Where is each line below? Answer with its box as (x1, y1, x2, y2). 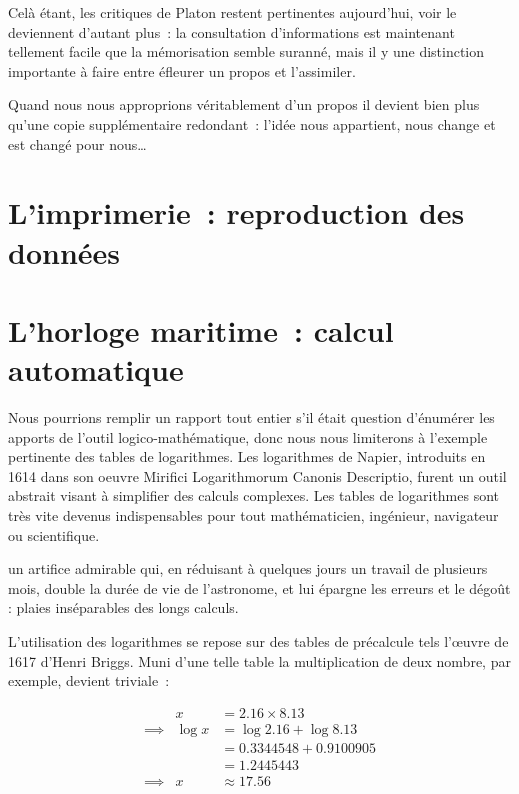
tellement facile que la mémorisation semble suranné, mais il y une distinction (8, 41, 485, 62)
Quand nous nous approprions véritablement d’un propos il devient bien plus (8, 94, 480, 115)
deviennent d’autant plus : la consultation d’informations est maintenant (8, 21, 455, 42)
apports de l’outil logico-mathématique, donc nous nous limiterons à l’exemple (8, 426, 488, 447)
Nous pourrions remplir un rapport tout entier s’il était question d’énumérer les (8, 407, 495, 428)
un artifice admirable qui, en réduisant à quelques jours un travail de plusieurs (8, 558, 488, 579)
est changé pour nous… (8, 133, 147, 154)
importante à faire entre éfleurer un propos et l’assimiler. (8, 60, 356, 81)
